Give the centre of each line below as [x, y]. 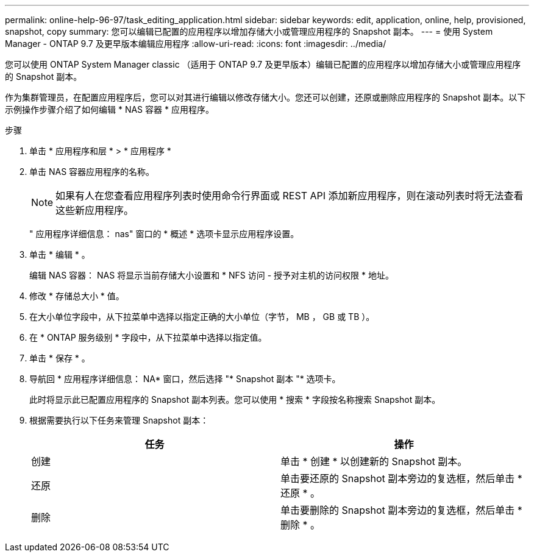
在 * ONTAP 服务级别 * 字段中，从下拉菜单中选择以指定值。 [148, 337]
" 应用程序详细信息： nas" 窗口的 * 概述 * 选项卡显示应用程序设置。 [164, 234]
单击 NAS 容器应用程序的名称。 [92, 172]
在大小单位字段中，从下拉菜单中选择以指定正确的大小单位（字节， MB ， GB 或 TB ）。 [202, 317]
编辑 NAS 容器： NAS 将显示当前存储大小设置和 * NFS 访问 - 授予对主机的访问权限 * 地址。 [212, 275]
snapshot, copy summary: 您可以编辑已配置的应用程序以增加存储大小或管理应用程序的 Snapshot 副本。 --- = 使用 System [249, 31]
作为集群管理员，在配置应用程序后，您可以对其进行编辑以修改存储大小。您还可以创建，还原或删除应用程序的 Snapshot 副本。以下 [265, 97]
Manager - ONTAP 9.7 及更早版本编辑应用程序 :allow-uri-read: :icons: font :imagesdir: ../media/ [196, 44]
